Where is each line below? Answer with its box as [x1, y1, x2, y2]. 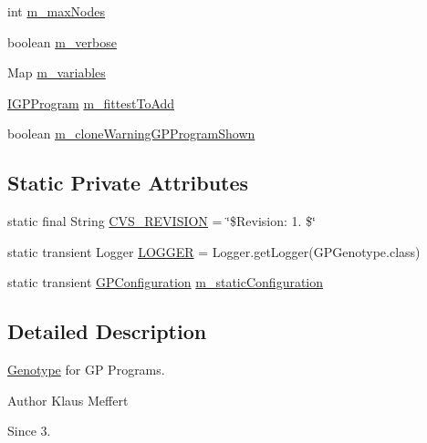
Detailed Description [7, 317, 207, 345]
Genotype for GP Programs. [7, 360, 165, 379]
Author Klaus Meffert [7, 390, 129, 409]
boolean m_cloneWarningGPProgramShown [7, 124, 255, 143]
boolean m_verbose [7, 32, 117, 51]
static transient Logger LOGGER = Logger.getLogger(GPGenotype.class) [7, 242, 421, 261]
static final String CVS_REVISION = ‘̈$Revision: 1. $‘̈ [7, 211, 316, 231]
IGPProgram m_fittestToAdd [7, 93, 175, 112]
